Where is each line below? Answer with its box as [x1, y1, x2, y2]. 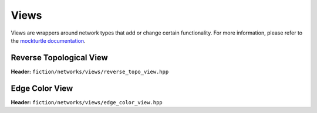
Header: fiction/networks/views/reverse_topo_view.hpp [11, 68, 169, 75]
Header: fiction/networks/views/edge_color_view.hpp [11, 98, 163, 105]
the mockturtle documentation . [11, 37, 86, 44]
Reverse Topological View [11, 53, 108, 63]
